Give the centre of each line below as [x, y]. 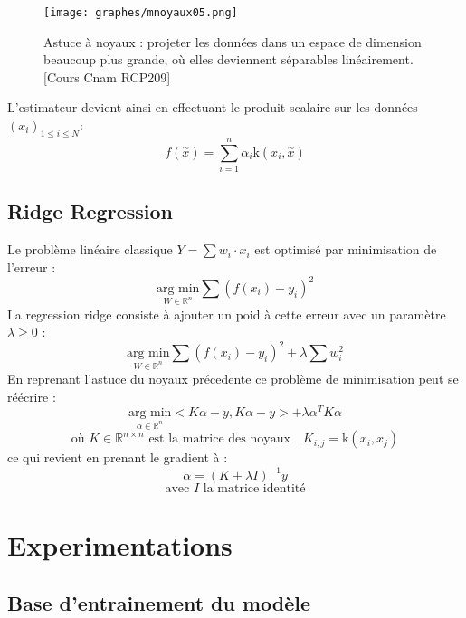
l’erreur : [32, 266]
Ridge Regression [90, 211]
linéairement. [377, 59]
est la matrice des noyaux [219, 439]
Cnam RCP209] [127, 76]
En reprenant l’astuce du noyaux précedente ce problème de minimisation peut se [233, 379]
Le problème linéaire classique [90, 249]
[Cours [62, 76]
